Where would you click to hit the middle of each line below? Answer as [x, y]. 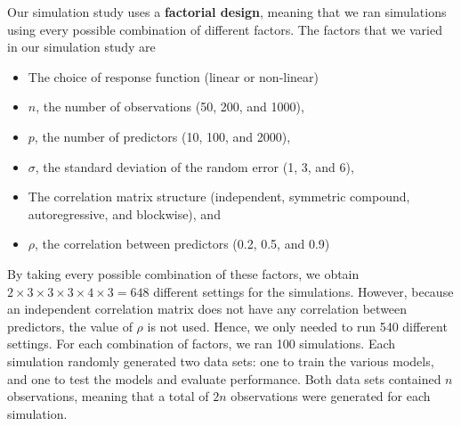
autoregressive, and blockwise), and [124, 213]
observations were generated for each [331, 396]
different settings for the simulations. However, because [303, 291]
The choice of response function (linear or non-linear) [174, 76]
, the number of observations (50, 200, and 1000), [170, 106]
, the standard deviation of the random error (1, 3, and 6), [194, 166]
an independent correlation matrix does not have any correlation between [207, 309]
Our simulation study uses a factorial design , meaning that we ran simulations [227, 12]
